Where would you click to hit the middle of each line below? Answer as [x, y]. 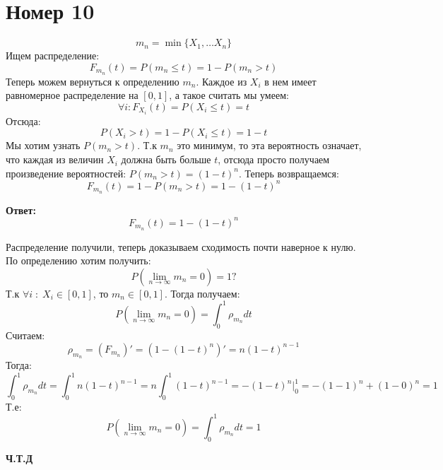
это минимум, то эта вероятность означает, [269, 145]
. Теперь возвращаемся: [289, 173]
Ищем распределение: [53, 55]
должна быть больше [166, 159]
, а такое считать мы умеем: [229, 95]
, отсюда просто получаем [274, 159]
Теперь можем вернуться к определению [93, 81]
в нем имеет [290, 81]
